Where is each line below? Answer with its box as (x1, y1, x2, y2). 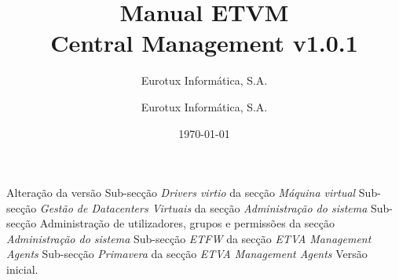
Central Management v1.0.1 (50, 27, 358, 59)
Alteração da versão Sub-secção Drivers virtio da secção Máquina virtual (6, 184, 356, 201)
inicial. (6, 261, 38, 278)
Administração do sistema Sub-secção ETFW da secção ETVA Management (6, 230, 372, 246)
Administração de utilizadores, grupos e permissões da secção (39, 215, 335, 231)
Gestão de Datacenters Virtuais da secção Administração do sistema (39, 199, 368, 216)
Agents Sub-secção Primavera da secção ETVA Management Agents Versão (6, 245, 368, 262)
